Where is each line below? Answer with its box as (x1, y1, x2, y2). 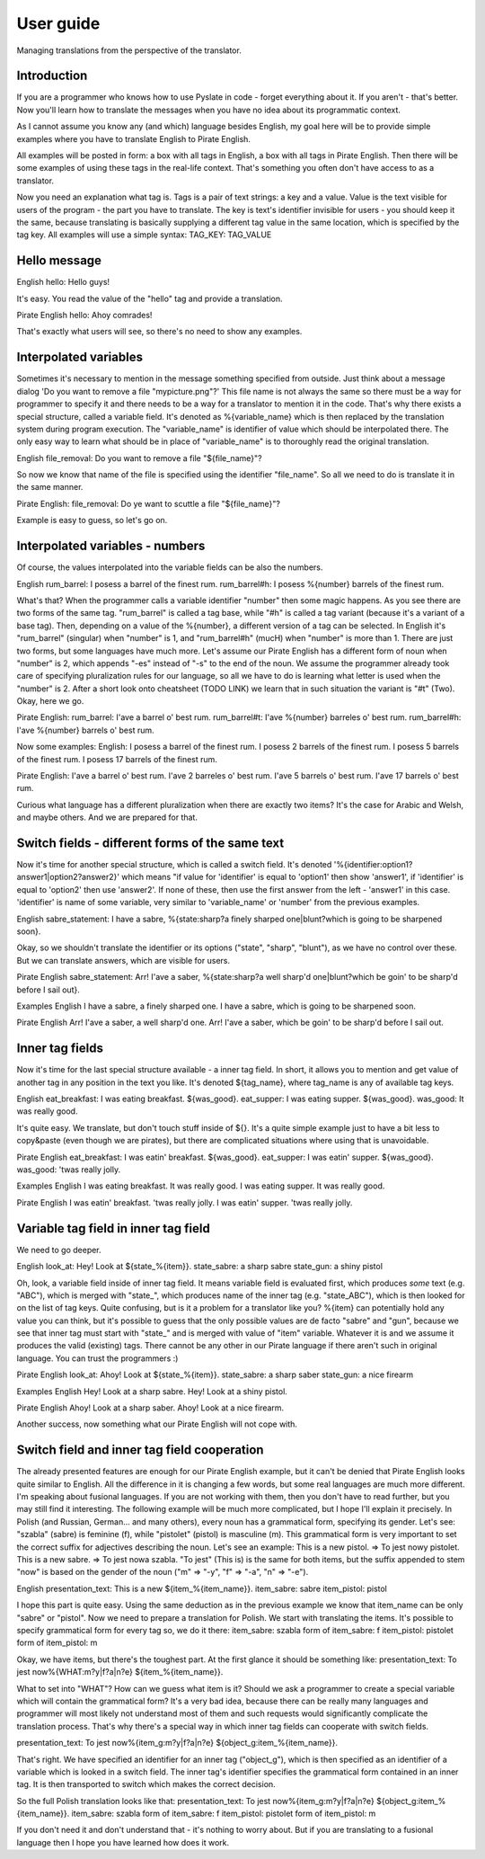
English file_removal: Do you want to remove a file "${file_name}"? (16, 452, 262, 463)
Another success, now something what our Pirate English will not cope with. (16, 1419, 298, 1429)
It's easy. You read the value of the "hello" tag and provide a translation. (16, 293, 283, 304)
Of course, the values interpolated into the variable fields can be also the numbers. (16, 562, 323, 573)
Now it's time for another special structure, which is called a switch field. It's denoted (16, 859, 332, 870)
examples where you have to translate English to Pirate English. (16, 133, 251, 144)
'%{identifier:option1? (333, 859, 413, 870)
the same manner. (16, 482, 84, 493)
